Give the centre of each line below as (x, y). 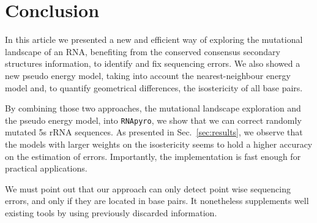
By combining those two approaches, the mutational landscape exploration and (153, 108)
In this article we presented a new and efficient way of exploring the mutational (154, 40)
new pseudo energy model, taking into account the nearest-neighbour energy (148, 75)
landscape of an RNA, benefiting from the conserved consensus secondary (143, 51)
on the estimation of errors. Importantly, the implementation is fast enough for (153, 156)
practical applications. (46, 168)
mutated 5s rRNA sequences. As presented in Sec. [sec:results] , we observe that (154, 132)
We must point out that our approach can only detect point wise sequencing (148, 188)
